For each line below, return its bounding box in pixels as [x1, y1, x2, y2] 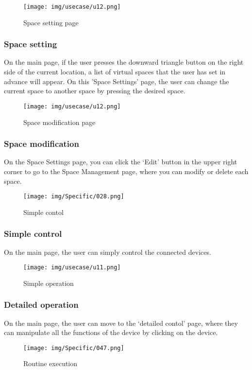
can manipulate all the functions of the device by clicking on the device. [4, 327, 218, 337]
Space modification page [23, 117, 96, 127]
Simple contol [23, 207, 64, 217]
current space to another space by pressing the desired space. [4, 86, 185, 96]
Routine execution [23, 358, 78, 369]
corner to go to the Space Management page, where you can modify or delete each [4, 166, 249, 176]
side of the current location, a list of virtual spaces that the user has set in [4, 67, 226, 77]
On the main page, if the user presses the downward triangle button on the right [4, 57, 244, 67]
